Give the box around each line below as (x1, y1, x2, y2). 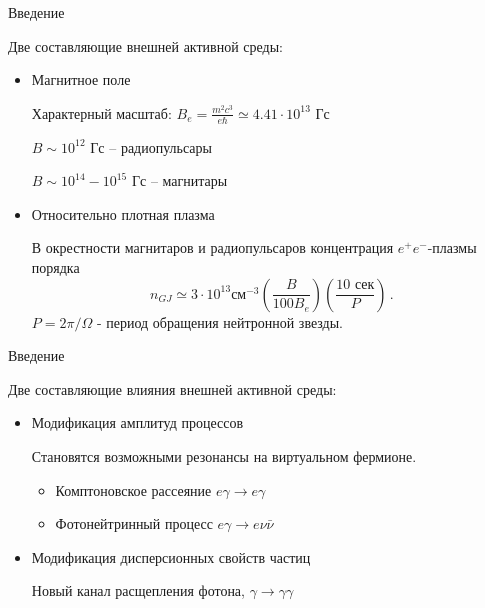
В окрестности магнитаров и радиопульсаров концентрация (31, 237, 394, 258)
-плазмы (427, 237, 477, 258)
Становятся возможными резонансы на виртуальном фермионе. (31, 445, 417, 466)
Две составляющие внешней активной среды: (8, 35, 284, 56)
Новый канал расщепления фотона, (31, 580, 245, 601)
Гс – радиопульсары (90, 136, 212, 157)
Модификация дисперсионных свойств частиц (31, 546, 311, 567)
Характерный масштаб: (31, 102, 172, 123)
